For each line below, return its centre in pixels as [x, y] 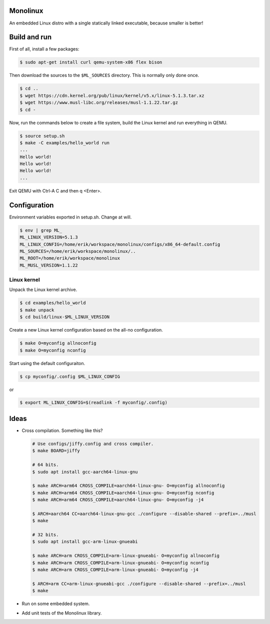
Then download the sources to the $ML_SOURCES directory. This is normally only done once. [104, 75]
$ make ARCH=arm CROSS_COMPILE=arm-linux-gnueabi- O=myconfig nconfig [121, 563]
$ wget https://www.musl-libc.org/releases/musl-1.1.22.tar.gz [99, 103]
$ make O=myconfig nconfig [53, 350]
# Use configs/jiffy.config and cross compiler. [93, 443]
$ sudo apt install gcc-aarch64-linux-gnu [85, 472]
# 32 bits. [45, 535]
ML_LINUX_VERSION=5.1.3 [49, 237]
